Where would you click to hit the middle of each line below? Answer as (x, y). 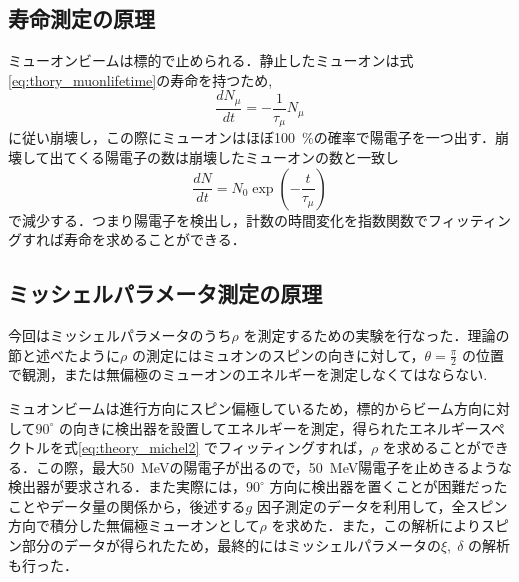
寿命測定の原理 (81, 18)
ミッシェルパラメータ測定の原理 (165, 293)
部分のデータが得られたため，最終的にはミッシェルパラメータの (231, 545)
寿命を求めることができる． (154, 239)
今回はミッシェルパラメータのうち (120, 334)
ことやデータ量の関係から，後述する (127, 505)
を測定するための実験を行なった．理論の (376, 334)
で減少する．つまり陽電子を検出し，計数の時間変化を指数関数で (218, 219)
